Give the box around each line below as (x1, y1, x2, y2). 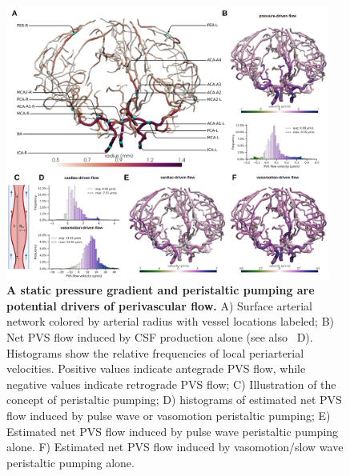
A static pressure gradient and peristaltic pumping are (6, 282, 315, 298)
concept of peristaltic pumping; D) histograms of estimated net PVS (6, 391, 342, 408)
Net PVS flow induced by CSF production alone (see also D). (6, 329, 313, 346)
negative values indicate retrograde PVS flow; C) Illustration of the (6, 375, 336, 392)
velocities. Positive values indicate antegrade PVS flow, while (6, 360, 306, 377)
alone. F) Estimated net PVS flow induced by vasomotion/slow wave (6, 438, 344, 455)
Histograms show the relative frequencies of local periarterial (6, 344, 304, 361)
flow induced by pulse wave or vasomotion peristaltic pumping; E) (6, 406, 331, 423)
